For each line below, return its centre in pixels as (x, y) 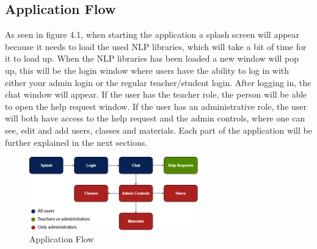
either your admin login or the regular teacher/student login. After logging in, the (158, 82)
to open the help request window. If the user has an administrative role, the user (156, 106)
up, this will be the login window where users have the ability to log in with (147, 70)
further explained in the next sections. (76, 142)
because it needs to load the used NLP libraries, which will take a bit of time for (156, 46)
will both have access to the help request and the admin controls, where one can (155, 118)
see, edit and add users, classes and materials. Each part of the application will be (158, 130)
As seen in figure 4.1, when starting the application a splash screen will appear (152, 34)
